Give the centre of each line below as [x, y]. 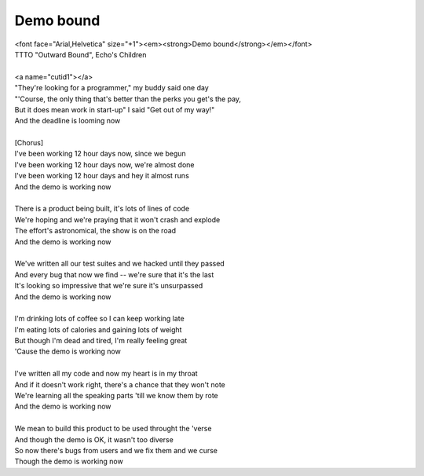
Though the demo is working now [69, 461]
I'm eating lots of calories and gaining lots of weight [98, 329]
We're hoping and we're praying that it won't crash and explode [117, 219]
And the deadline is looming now [68, 121]
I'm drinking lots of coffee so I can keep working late [99, 319]
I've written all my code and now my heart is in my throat [106, 374]
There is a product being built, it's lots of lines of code [102, 209]
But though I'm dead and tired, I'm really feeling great [101, 341]
